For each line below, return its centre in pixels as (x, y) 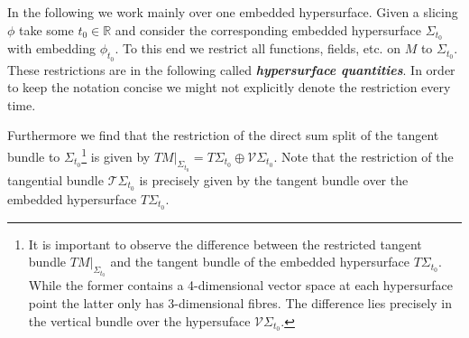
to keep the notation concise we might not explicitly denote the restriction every (229, 87)
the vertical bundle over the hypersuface (139, 320)
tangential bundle (55, 179)
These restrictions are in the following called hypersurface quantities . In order (231, 69)
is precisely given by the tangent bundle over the (274, 179)
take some (46, 29)
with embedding (52, 48)
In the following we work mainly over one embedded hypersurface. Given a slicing (233, 12)
